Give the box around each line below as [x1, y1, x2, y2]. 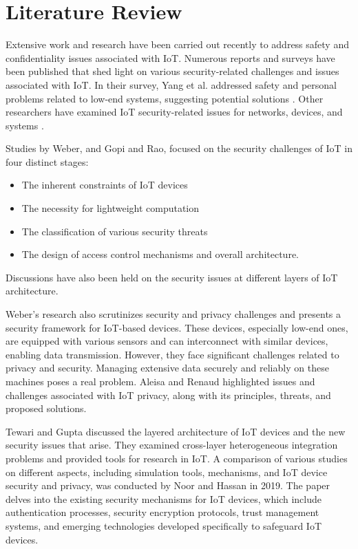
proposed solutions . [6, 401, 87, 416]
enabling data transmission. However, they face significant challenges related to [6, 347, 339, 361]
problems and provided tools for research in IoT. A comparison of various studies [6, 451, 348, 465]
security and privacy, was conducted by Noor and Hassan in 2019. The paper [6, 478, 330, 493]
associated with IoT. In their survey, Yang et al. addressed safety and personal [6, 77, 337, 91]
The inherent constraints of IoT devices [21, 177, 188, 192]
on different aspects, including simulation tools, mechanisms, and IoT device [6, 464, 328, 479]
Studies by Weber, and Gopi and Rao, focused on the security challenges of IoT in [6, 141, 352, 155]
